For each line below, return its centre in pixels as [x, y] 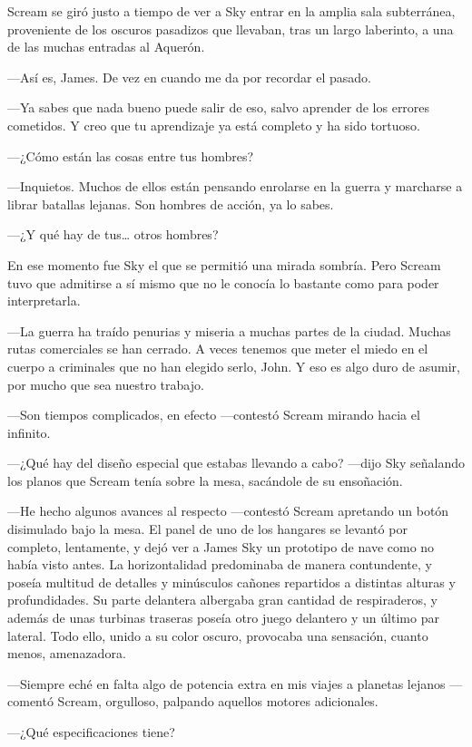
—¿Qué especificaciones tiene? [91, 732]
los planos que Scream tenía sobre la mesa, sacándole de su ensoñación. [205, 480]
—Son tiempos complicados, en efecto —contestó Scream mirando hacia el [214, 415]
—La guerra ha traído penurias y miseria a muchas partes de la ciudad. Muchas [229, 330]
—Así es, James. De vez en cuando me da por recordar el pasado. [189, 77]
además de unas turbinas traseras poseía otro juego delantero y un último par [223, 618]
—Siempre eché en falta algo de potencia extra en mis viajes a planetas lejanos [226, 683]
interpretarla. [44, 301]
